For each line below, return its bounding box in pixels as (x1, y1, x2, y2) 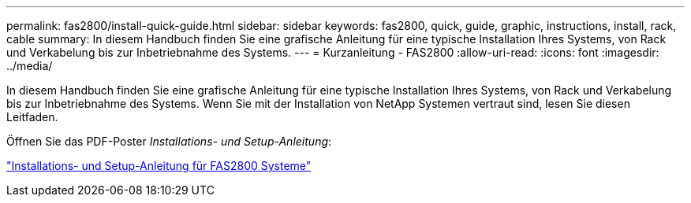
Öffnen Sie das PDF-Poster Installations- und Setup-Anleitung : (6, 135, 332, 148)
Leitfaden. (6, 110, 58, 124)
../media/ (6, 59, 53, 72)
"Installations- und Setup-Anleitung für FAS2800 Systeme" (6, 159, 312, 172)
